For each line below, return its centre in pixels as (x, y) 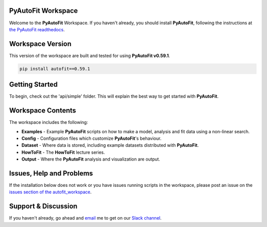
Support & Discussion (43, 206)
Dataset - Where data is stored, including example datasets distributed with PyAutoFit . (110, 145)
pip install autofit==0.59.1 (55, 69)
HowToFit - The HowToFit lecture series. (63, 152)
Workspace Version (40, 44)
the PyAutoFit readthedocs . (37, 29)
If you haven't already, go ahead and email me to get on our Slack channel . (85, 218)
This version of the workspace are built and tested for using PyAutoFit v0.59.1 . (89, 56)
